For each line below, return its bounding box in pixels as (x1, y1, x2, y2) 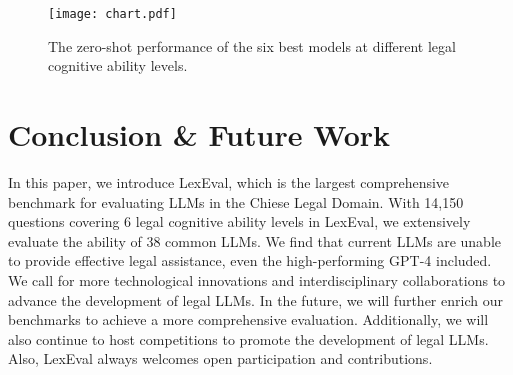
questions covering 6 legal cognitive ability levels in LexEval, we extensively (8, 211, 471, 232)
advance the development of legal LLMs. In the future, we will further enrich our (8, 289, 503, 310)
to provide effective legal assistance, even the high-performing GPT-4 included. (8, 250, 492, 271)
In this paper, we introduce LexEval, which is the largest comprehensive (8, 171, 450, 192)
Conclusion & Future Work (8, 114, 391, 155)
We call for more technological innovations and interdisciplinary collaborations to (8, 269, 506, 290)
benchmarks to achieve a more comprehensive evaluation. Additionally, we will (8, 309, 489, 330)
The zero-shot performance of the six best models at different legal (48, 35, 456, 56)
